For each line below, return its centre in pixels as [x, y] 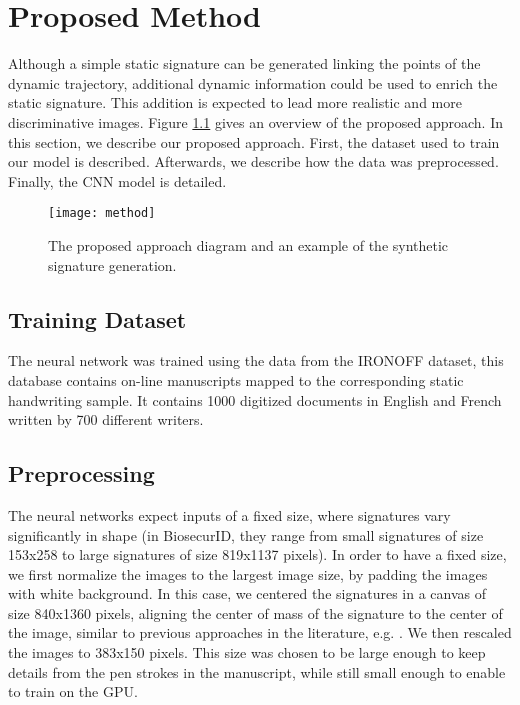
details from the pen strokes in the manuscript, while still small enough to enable [257, 671]
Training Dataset [97, 318]
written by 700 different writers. [106, 419]
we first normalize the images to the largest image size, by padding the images [248, 573]
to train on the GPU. [73, 691]
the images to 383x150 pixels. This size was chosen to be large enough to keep [247, 652]
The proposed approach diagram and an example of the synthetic [248, 244]
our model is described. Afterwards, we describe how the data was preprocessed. [253, 161]
